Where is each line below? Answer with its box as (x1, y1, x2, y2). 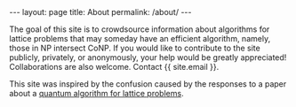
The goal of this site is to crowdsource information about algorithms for (9, 24, 270, 34)
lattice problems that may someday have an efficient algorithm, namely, (9, 34, 271, 43)
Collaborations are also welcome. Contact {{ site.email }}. (9, 62, 220, 72)
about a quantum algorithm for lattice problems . (9, 88, 184, 98)
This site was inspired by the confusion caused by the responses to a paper (9, 79, 287, 89)
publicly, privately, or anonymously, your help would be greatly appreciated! (9, 52, 287, 63)
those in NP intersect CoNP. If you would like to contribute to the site (9, 42, 260, 53)
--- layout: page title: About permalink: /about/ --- (9, 7, 192, 17)
